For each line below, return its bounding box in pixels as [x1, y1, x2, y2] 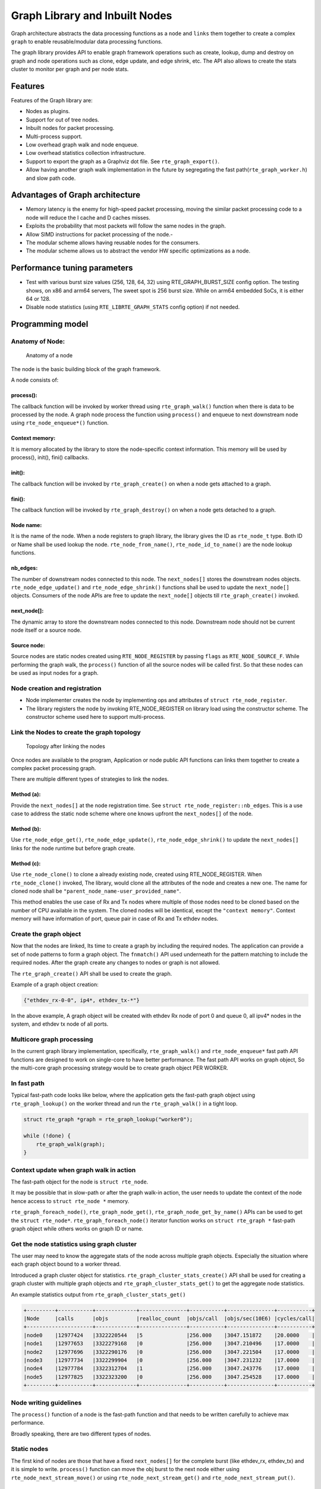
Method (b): [11, 826, 42, 833]
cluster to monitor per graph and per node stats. [11, 66, 129, 73]
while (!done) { [23, 1132, 71, 1139]
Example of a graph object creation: [11, 980, 99, 988]
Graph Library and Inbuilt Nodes [11, 9, 172, 22]
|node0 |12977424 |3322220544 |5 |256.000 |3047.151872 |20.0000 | [23, 1332, 315, 1338]
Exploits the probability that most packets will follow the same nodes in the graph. [26, 222, 226, 229]
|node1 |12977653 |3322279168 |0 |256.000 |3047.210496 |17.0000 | [23, 1340, 315, 1347]
